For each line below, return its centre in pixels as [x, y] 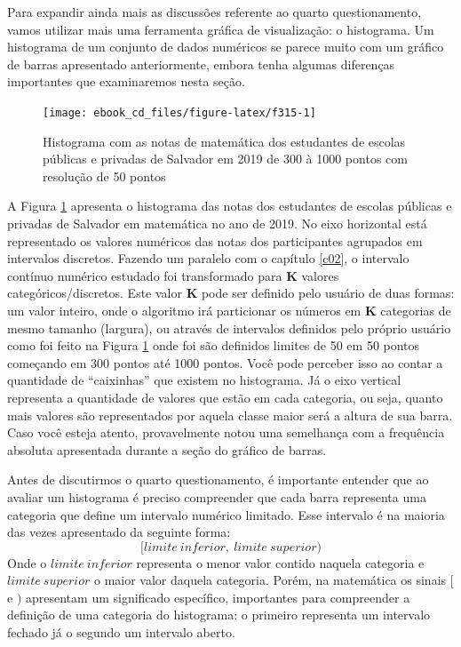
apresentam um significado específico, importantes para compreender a [218, 597]
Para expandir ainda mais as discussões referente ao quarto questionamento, [215, 12]
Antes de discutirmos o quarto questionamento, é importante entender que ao [218, 479]
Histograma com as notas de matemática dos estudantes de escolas [224, 141]
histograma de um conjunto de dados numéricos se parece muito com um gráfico [226, 47]
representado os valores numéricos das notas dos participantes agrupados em [215, 240]
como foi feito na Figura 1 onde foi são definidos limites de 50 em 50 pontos [214, 345]
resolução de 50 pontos [104, 176]
